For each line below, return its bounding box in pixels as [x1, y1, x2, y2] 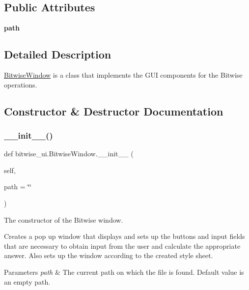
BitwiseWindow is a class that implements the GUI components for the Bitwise [4, 70, 243, 80]
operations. [4, 79, 37, 89]
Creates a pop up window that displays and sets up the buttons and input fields [4, 231, 245, 241]
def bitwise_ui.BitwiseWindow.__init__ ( [4, 148, 134, 159]
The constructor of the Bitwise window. [4, 214, 123, 225]
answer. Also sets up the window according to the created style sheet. [4, 250, 213, 261]
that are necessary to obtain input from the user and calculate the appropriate [4, 240, 241, 251]
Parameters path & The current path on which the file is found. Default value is [4, 266, 244, 277]
